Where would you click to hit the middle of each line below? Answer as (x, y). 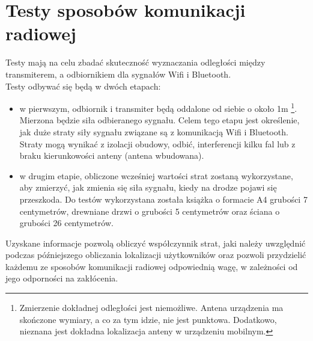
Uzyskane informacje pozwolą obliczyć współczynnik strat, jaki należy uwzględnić (156, 243)
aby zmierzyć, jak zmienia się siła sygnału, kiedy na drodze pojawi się (148, 187)
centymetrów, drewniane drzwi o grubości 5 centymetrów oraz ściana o (150, 211)
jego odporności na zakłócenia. (62, 278)
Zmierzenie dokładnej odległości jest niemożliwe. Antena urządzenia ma (151, 308)
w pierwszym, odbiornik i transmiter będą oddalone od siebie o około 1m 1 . (158, 107)
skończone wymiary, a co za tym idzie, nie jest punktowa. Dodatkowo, (148, 319)
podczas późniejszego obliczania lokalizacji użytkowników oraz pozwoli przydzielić (156, 255)
